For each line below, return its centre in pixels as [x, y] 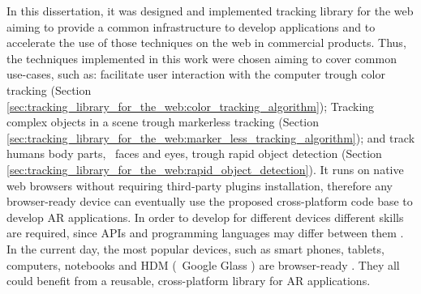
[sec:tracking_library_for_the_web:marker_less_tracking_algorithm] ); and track [211, 137]
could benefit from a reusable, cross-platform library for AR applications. [189, 281]
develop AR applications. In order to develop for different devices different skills [205, 217]
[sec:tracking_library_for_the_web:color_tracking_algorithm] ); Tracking [191, 106]
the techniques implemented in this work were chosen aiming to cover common [202, 58]
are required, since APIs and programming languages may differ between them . [205, 233]
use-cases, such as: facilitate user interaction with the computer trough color [196, 74]
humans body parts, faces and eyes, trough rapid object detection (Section [194, 153]
